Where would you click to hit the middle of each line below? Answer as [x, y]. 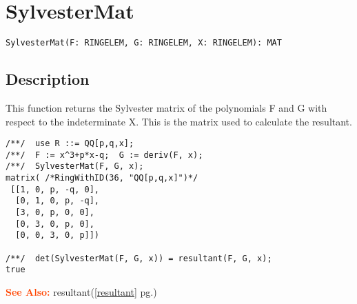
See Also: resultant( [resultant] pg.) [81, 292]
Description [48, 79]
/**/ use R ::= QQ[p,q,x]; [70, 144]
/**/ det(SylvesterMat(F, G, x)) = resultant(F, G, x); [139, 258]
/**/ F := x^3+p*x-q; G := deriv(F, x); [104, 155]
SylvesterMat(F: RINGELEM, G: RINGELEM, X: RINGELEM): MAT [144, 43]
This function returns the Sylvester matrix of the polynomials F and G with [166, 107]
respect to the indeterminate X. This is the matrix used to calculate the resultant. [179, 121]
